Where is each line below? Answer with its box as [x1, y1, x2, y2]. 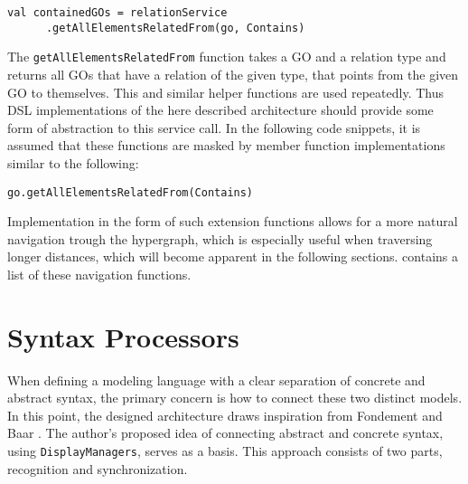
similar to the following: [7, 153, 139, 172]
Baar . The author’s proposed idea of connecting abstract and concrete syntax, [7, 423, 444, 442]
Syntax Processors [7, 318, 239, 355]
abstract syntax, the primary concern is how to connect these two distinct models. [7, 388, 463, 407]
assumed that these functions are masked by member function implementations [7, 136, 445, 155]
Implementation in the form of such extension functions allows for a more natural [7, 212, 458, 231]
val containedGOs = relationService [7, 6, 228, 19]
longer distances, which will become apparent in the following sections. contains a [7, 247, 458, 266]
